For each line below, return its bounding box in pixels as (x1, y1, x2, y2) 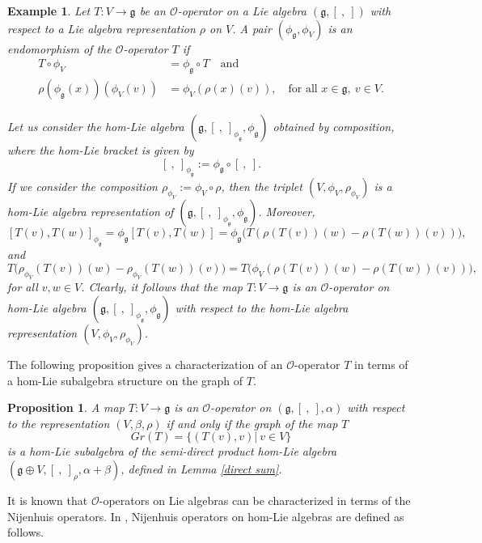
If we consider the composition (7, 178, 158, 195)
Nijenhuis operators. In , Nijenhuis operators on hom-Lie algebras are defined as (7, 507, 404, 524)
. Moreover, (258, 203, 315, 220)
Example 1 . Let (7, 2, 91, 19)
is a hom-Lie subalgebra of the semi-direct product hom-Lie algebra (7, 443, 337, 460)
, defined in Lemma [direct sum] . (120, 460, 282, 477)
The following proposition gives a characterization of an (7, 356, 283, 373)
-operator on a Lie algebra (177, 2, 307, 19)
